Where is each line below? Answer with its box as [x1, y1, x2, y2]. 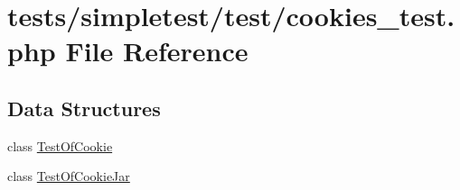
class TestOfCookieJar [7, 167, 130, 185]
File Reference [65, 32, 249, 69]
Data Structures [7, 94, 161, 122]
